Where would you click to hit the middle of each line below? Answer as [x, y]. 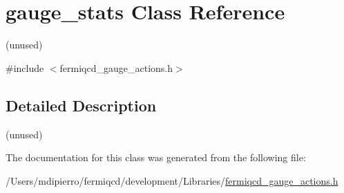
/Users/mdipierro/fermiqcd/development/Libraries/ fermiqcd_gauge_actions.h [172, 180]
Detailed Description [81, 105]
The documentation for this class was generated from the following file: [156, 157]
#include [25, 67]
